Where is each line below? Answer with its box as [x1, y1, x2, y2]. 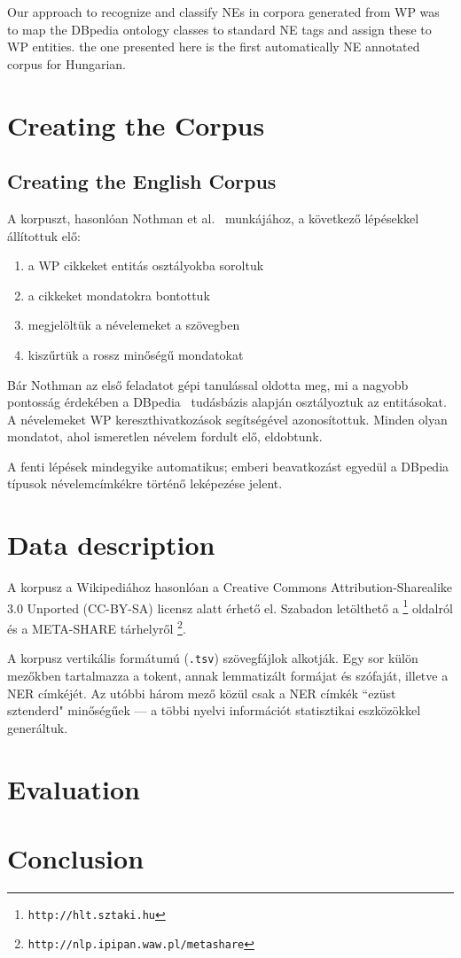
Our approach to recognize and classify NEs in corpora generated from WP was [7, 3, 440, 20]
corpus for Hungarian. [7, 54, 127, 73]
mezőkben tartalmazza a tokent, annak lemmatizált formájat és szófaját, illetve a [7, 666, 449, 684]
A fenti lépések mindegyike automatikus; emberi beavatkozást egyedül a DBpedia [7, 456, 449, 475]
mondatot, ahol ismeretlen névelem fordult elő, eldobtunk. [7, 427, 323, 446]
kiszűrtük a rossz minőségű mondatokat [27, 345, 244, 363]
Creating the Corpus [7, 106, 265, 143]
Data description [7, 526, 215, 563]
